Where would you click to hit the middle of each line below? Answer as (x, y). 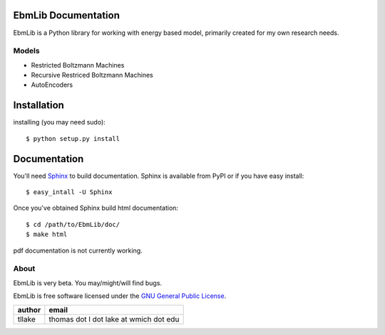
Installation (38, 106)
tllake (26, 319)
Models (26, 51)
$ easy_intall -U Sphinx (69, 192)
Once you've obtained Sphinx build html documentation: (96, 208)
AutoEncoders (52, 85)
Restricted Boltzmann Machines (78, 65)
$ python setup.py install (73, 138)
